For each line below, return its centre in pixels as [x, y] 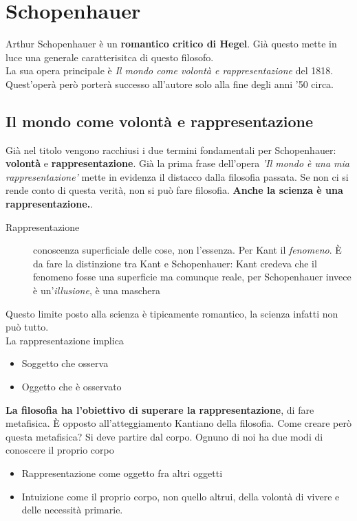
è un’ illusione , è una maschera [97, 290]
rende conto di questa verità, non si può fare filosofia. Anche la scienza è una [174, 190]
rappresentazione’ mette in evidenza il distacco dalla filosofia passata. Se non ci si [177, 176]
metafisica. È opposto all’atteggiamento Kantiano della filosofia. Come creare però [178, 423]
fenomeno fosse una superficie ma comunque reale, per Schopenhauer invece [192, 277]
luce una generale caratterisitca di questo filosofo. [110, 57]
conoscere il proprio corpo [60, 450]
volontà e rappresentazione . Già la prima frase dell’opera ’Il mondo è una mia [177, 163]
